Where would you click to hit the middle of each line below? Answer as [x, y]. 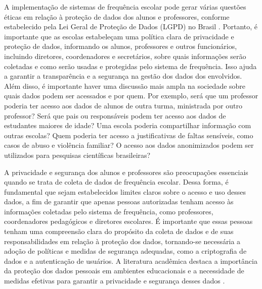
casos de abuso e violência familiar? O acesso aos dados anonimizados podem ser [129, 145]
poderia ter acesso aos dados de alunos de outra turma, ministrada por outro [123, 105]
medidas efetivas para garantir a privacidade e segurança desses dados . [115, 281]
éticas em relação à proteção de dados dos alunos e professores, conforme [117, 16]
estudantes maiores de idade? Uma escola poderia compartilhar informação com [128, 125]
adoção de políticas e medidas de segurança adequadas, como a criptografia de [125, 251]
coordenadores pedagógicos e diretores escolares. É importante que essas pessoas [128, 221]
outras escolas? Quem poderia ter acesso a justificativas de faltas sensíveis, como [129, 135]
